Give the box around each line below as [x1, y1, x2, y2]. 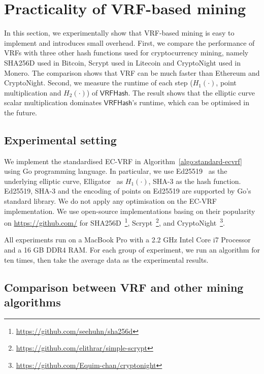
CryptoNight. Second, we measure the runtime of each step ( [4, 77, 193, 88]
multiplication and [4, 87, 61, 98]
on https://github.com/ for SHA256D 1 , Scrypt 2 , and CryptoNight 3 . [4, 216, 225, 228]
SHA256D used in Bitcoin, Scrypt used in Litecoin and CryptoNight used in [4, 57, 241, 68]
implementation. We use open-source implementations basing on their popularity [4, 205, 255, 216]
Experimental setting [4, 132, 117, 147]
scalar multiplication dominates [4, 97, 102, 108]
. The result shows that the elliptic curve [128, 87, 255, 98]
